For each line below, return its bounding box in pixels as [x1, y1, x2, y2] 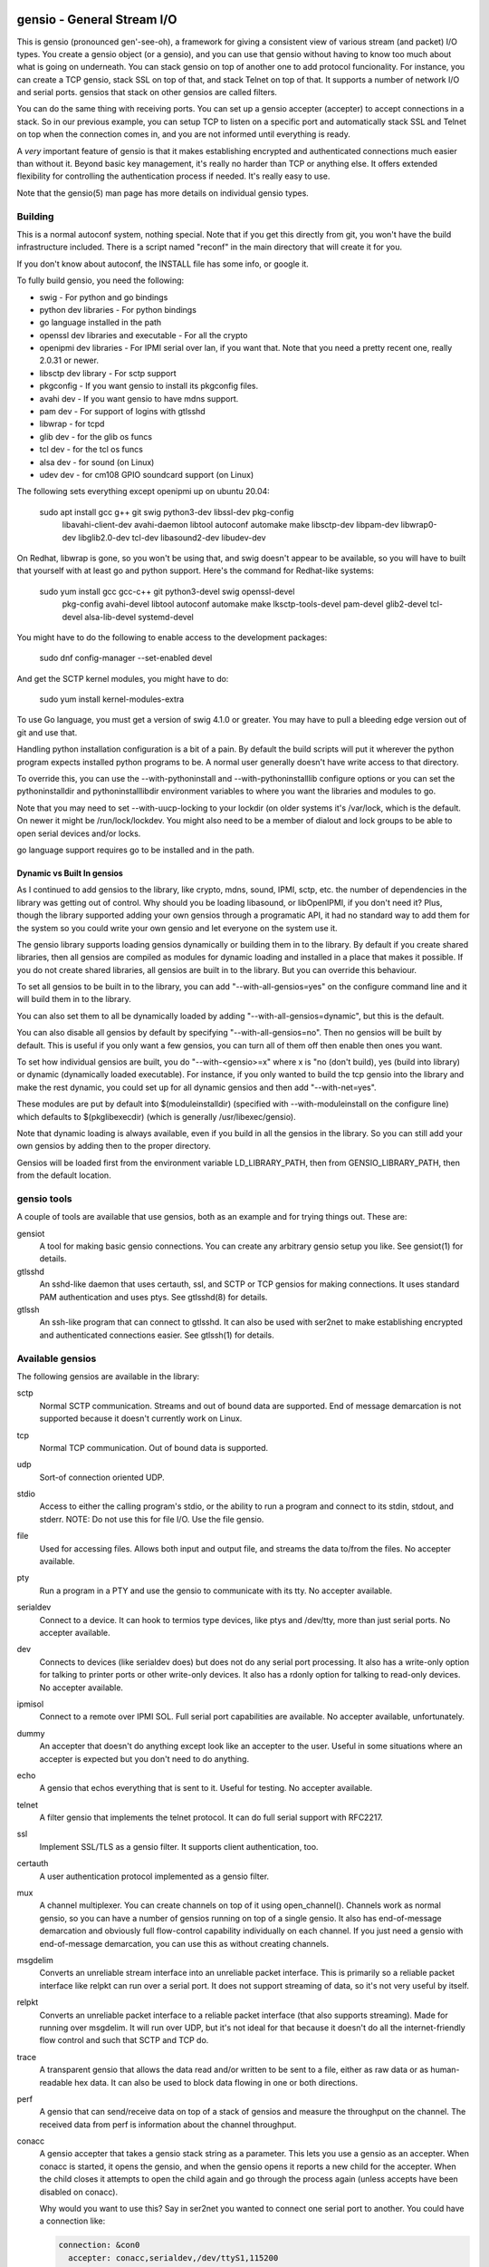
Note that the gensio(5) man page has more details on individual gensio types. [16, 187, 310, 199]
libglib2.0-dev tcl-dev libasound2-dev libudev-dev [78, 531, 266, 543]
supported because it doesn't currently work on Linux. [39, 1413, 243, 1424]
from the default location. [16, 1170, 112, 1181]
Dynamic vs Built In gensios [16, 867, 124, 879]
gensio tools [16, 1192, 72, 1205]
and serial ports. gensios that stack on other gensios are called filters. [16, 87, 278, 98]
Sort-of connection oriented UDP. [39, 1472, 165, 1483]
